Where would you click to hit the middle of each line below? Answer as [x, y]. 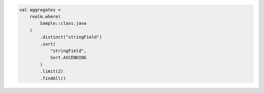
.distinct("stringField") [71, 37]
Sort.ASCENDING [68, 58]
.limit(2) [52, 71]
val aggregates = [40, 10]
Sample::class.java [63, 23]
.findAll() [53, 78]
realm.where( [45, 16]
